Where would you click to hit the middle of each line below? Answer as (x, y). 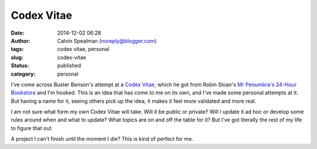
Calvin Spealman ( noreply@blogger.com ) (107, 40)
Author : (21, 40)
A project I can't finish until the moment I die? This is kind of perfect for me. (102, 139)
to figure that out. (32, 128)
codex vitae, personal (83, 49)
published (69, 66)
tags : (17, 49)
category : (23, 74)
